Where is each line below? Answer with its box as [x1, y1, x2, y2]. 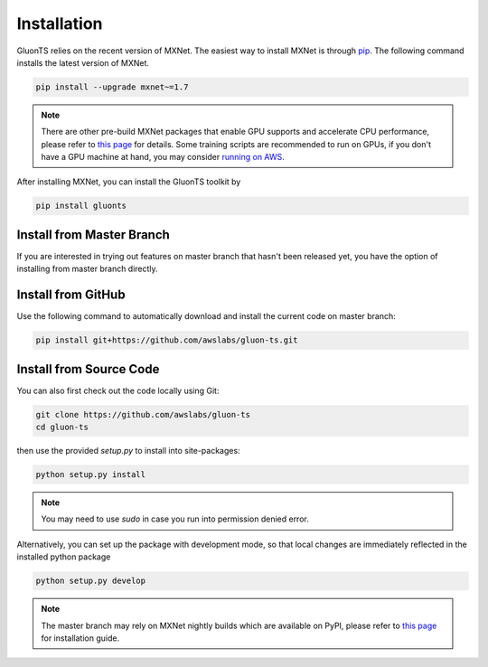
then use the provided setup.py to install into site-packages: [16, 446, 240, 456]
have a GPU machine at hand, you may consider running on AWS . [41, 152, 285, 163]
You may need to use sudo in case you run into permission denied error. [41, 513, 309, 524]
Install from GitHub [16, 287, 126, 303]
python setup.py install [35, 470, 146, 480]
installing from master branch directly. [16, 263, 158, 275]
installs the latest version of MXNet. [16, 57, 149, 68]
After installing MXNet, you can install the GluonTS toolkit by [16, 176, 241, 187]
